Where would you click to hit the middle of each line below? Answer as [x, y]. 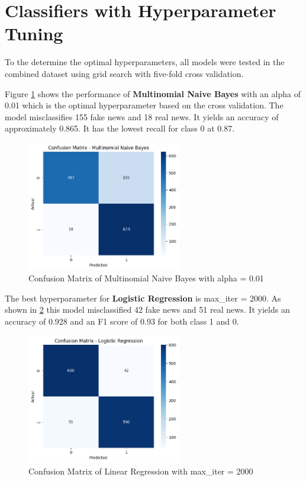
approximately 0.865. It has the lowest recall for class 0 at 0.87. [120, 128]
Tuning [34, 33]
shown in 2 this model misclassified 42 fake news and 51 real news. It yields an [147, 310]
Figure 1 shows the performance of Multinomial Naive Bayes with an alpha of [153, 93]
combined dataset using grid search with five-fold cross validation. [124, 73]
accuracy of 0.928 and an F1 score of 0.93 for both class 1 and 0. [122, 321]
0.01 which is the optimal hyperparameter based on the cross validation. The [144, 105]
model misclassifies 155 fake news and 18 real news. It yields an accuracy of [142, 116]
